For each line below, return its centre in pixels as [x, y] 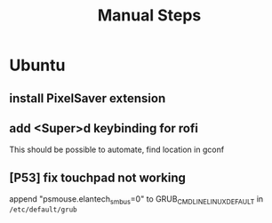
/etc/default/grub [43, 210]
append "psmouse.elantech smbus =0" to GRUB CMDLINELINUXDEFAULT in [136, 200]
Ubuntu [37, 65]
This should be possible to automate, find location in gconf [117, 150]
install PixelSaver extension [88, 98]
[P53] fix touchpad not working [98, 177]
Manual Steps [149, 16]
